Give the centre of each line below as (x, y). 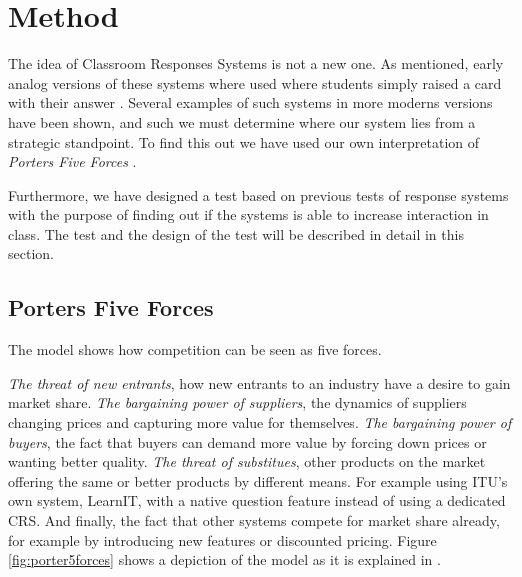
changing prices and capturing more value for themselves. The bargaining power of (260, 422)
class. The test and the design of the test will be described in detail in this (236, 233)
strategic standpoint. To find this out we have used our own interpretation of (244, 141)
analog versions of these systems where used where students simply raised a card (255, 82)
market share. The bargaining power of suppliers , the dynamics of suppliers (237, 402)
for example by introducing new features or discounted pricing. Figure (222, 539)
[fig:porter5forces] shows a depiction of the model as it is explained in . (224, 559)
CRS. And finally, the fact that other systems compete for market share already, (254, 520)
